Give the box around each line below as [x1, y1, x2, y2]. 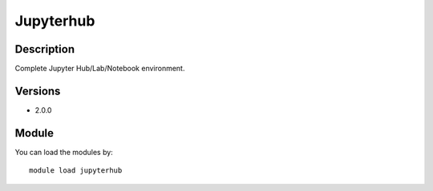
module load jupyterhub [29, 166, 123, 175]
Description [14, 42, 75, 56]
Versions [14, 84, 61, 97]
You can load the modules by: [14, 147, 114, 157]
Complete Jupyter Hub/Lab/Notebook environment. [14, 64, 185, 74]
